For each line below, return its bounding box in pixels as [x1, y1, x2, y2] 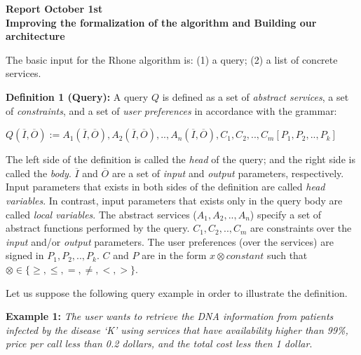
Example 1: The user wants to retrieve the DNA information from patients [6, 309, 334, 323]
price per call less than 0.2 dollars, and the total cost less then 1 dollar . [6, 336, 313, 351]
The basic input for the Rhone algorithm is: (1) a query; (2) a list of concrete [6, 52, 338, 67]
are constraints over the [250, 221, 352, 235]
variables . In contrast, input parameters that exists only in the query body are [6, 193, 343, 207]
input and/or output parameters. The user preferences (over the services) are [6, 234, 334, 249]
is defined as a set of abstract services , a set [162, 89, 349, 104]
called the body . [6, 165, 71, 180]
